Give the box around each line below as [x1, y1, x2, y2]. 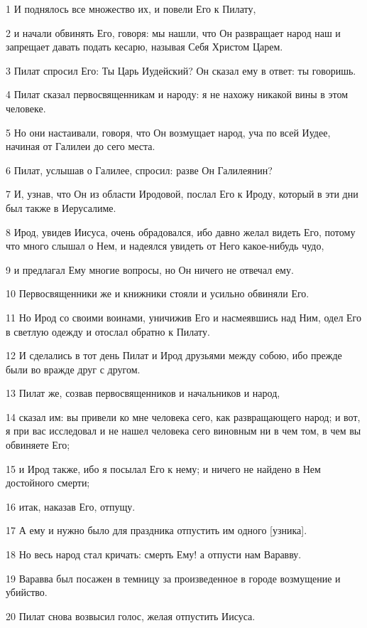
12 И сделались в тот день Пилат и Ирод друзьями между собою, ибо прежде [6, 348, 342, 363]
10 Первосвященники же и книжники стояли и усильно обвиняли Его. [6, 286, 310, 301]
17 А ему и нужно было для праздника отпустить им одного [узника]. [6, 523, 307, 538]
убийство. [6, 585, 48, 600]
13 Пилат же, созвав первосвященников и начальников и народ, [6, 385, 280, 400]
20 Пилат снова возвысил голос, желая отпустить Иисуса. [6, 608, 256, 623]
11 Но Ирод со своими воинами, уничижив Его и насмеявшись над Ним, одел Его [6, 309, 361, 324]
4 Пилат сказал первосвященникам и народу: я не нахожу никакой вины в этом [6, 87, 349, 102]
